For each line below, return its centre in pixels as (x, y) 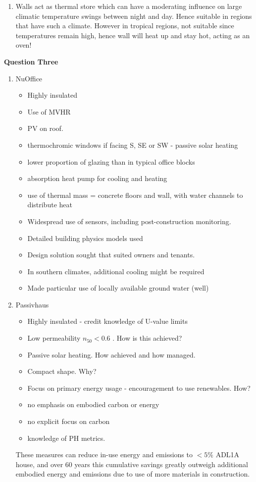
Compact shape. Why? (62, 371)
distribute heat (50, 205)
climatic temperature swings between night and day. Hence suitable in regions (134, 16)
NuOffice (29, 78)
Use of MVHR (49, 111)
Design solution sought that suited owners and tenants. (111, 255)
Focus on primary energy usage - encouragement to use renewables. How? (139, 388)
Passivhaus (32, 304)
